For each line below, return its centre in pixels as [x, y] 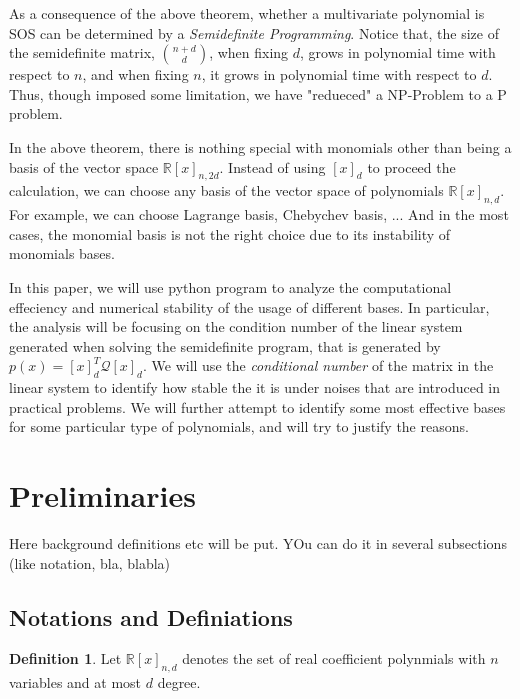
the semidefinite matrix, [82, 52]
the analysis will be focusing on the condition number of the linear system [236, 326]
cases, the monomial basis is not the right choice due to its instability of [230, 233]
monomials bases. [62, 253]
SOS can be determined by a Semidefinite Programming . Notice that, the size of [254, 32]
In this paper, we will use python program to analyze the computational [230, 286]
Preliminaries [102, 495]
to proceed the [411, 166]
